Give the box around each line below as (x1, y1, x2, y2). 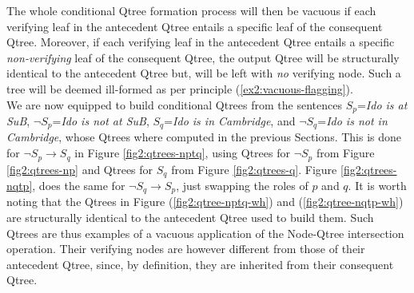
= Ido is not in (317, 113, 388, 129)
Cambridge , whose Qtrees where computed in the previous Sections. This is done (6, 129, 402, 145)
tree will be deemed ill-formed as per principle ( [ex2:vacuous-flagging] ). (6, 80, 353, 97)
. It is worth (348, 176, 407, 193)
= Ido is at (356, 96, 408, 113)
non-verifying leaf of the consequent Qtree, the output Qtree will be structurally (6, 49, 400, 65)
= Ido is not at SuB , (52, 113, 149, 129)
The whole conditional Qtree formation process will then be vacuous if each (6, 2, 376, 18)
